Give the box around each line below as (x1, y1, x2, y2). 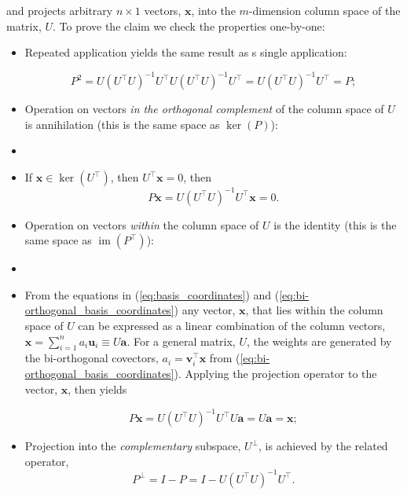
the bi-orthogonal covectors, (24, 350, 159, 366)
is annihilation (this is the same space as (24, 115, 220, 132)
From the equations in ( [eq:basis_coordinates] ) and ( (24, 286, 280, 302)
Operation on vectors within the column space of (24, 216, 259, 233)
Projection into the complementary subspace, (24, 438, 241, 454)
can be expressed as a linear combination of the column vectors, (78, 317, 386, 333)
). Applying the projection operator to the (174, 365, 377, 382)
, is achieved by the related (258, 438, 388, 454)
